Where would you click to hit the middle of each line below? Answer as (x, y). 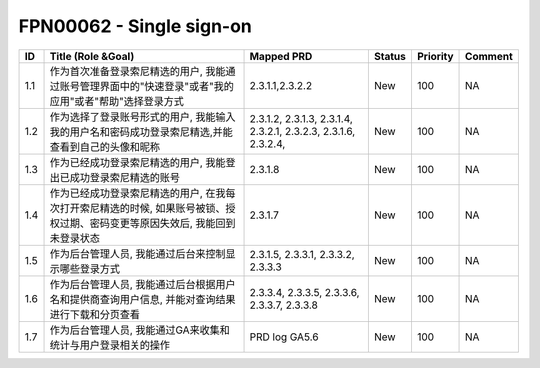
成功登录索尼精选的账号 (124, 177)
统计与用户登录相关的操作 (109, 345)
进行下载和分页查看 (94, 314)
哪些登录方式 (89, 268)
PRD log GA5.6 (284, 337)
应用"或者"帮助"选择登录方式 (117, 101)
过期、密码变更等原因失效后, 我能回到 (147, 223)
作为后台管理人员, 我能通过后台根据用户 (142, 284)
